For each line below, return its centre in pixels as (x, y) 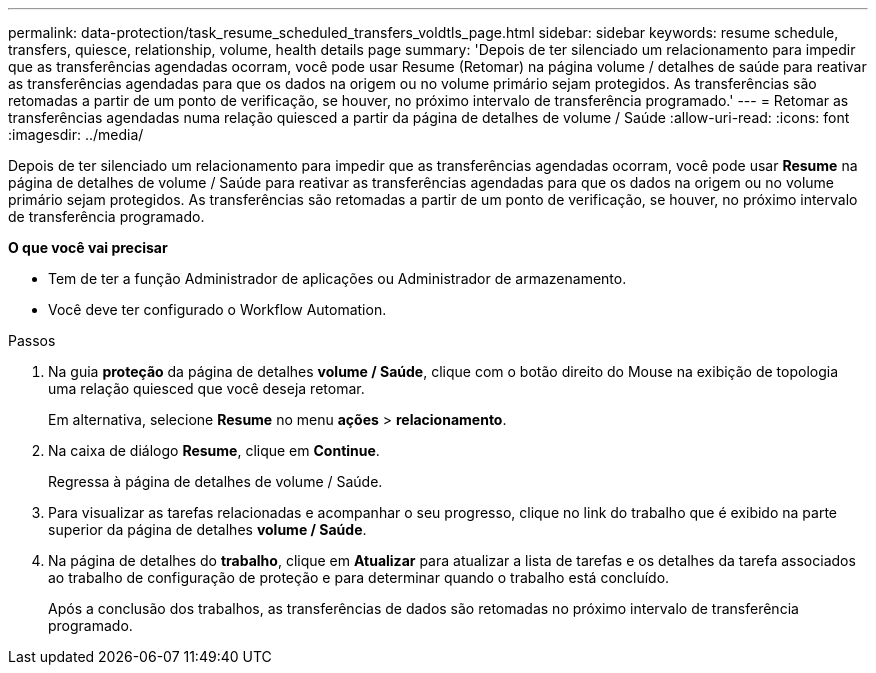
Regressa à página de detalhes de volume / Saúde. (215, 481)
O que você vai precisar (88, 247)
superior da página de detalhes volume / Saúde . (207, 529)
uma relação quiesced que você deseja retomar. (206, 388)
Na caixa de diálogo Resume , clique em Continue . (214, 450)
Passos (32, 340)
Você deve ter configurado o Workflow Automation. (217, 309)
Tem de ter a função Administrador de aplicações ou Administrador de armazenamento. (337, 278)
